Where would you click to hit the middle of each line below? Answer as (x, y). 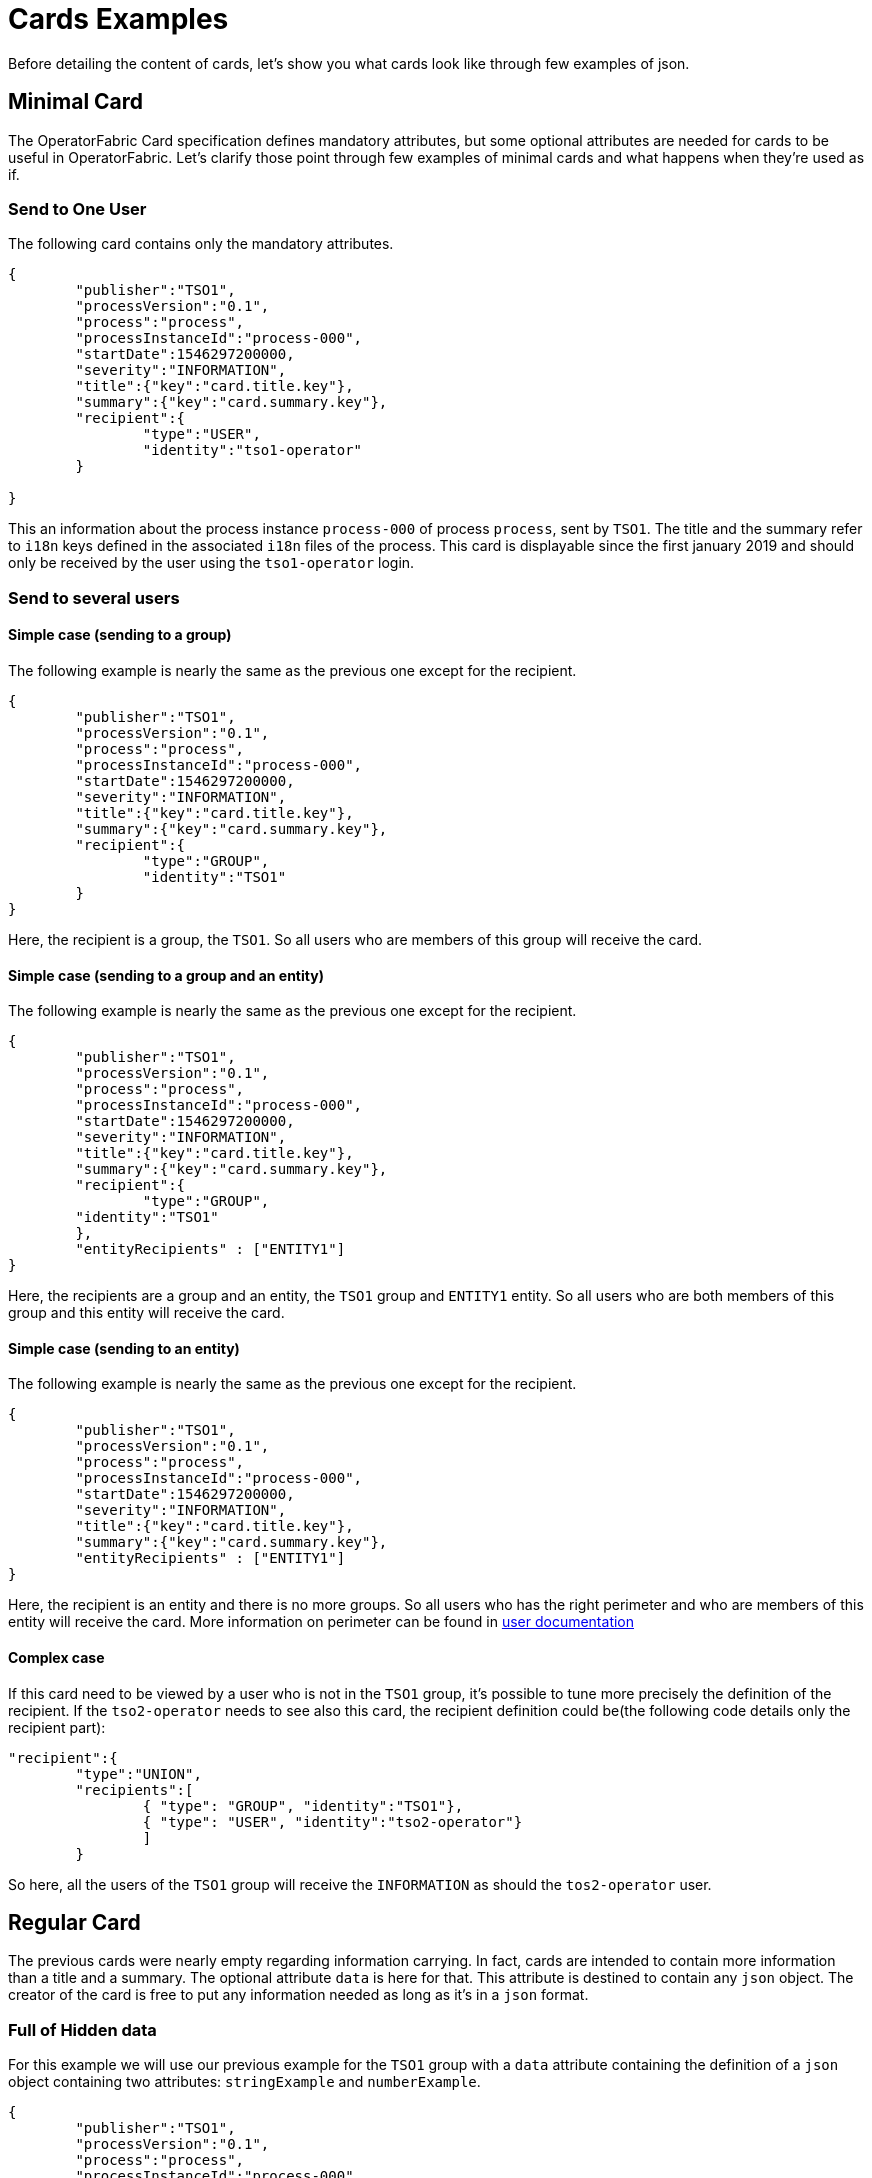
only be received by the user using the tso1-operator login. (211, 563)
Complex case (56, 1657)
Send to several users (94, 597)
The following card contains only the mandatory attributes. (201, 244)
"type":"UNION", (138, 1773)
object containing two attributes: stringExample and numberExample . (244, 2082)
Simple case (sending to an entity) (124, 1348)
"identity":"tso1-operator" (252, 450)
